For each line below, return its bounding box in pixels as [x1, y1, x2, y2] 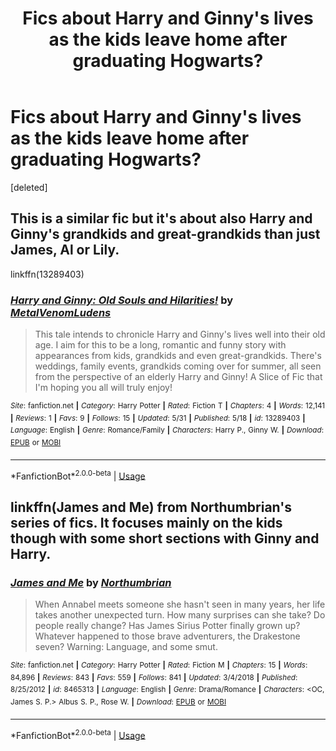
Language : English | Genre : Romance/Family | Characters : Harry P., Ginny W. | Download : [10, 425, 325, 436]
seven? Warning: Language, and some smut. [34, 641, 218, 653]
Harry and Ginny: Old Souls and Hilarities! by [10, 293, 234, 307]
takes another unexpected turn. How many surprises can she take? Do [34, 609, 326, 621]
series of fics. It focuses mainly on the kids [10, 514, 283, 531]
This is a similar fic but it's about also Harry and [10, 210, 313, 227]
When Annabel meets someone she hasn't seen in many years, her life [34, 598, 326, 611]
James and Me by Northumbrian [10, 575, 172, 589]
